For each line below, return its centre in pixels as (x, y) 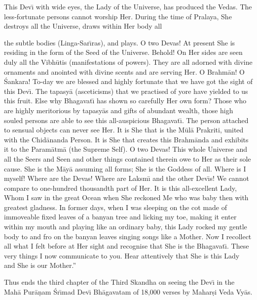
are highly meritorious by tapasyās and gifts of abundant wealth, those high (119, 110)
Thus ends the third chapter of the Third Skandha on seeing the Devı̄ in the (119, 282)
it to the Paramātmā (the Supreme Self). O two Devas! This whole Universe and (126, 149)
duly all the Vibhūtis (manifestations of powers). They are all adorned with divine (128, 62)
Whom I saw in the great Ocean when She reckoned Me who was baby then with (126, 197)
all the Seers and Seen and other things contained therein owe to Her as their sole (128, 158)
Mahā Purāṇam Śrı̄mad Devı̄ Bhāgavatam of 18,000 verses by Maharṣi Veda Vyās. (128, 291)
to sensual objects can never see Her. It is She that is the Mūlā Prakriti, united (124, 130)
